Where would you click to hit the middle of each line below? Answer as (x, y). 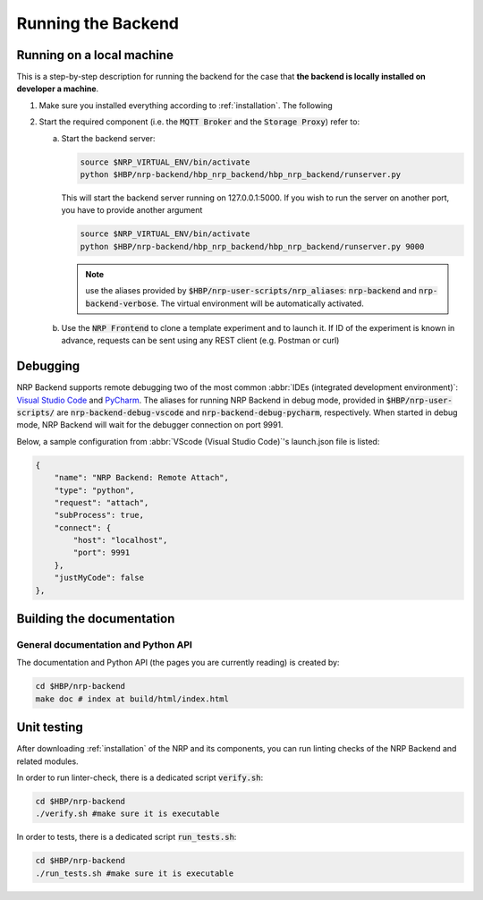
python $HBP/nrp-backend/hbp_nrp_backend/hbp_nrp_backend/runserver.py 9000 (252, 246)
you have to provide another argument (132, 210)
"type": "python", (94, 490)
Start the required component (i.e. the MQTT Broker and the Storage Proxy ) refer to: (199, 122)
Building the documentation (96, 619)
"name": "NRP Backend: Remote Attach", (142, 478)
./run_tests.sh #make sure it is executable (135, 873)
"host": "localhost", (120, 540)
